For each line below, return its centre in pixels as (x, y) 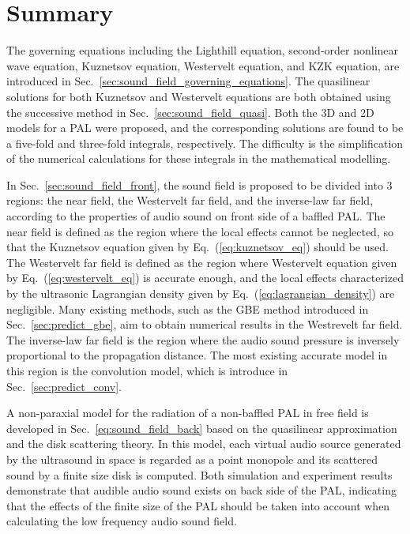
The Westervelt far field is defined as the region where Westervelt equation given (202, 262)
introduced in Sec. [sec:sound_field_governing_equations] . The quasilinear (188, 81)
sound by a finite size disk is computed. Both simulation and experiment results (199, 474)
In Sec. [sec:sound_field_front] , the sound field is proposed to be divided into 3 (199, 184)
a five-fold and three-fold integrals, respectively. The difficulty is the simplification (205, 143)
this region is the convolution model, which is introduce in (147, 370)
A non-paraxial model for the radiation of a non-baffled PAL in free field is (188, 413)
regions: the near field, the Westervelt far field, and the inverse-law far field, (190, 200)
